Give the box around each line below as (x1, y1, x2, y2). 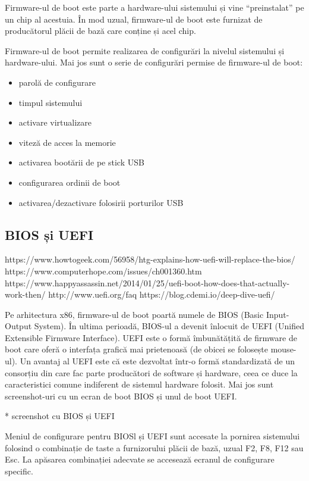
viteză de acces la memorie (18, 136, 116, 148)
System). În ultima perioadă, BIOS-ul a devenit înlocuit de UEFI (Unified (34, 320, 304, 332)
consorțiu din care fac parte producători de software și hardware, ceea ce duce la (5, 366, 298, 379)
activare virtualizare (18, 116, 92, 129)
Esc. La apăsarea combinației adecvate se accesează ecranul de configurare (5, 453, 275, 466)
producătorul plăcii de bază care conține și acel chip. (5, 24, 196, 37)
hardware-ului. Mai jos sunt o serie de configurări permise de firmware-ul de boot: (5, 56, 303, 68)
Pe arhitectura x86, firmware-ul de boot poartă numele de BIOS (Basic (5, 308, 264, 320)
